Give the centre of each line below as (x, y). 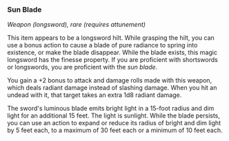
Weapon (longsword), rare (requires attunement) (77, 25)
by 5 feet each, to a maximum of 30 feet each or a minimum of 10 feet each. (115, 130)
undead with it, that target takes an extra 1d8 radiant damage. (94, 95)
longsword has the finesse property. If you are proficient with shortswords (113, 60)
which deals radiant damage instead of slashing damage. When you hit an (112, 88)
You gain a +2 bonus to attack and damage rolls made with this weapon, (110, 80)
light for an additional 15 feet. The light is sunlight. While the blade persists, (114, 116)
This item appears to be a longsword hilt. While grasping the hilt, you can (111, 38)
